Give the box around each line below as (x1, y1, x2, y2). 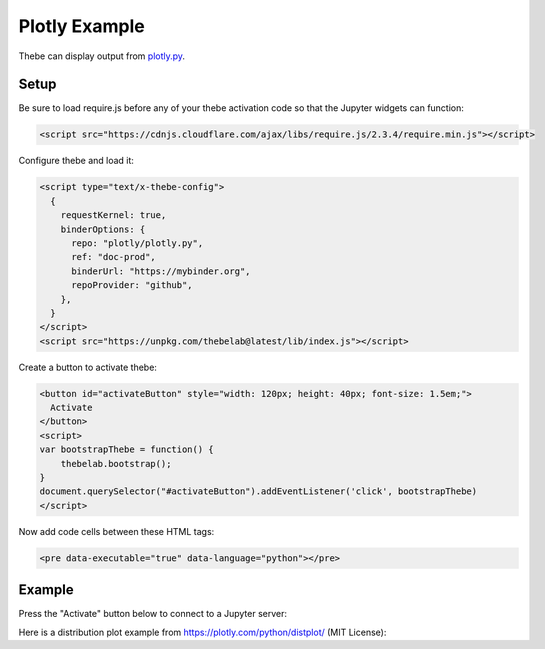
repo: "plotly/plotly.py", (71, 237, 204, 249)
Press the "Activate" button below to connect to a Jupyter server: (18, 608, 288, 620)
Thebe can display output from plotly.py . (18, 50, 185, 62)
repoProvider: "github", (71, 280, 194, 291)
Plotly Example (18, 15, 145, 37)
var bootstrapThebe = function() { (39, 444, 214, 455)
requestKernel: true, (60, 210, 167, 221)
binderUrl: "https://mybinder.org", (71, 265, 251, 277)
